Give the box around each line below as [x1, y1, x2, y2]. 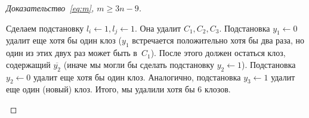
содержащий [6, 58, 51, 70]
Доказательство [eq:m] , [6, 2, 94, 14]
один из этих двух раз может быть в [6, 46, 137, 59]
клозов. [204, 83, 231, 95]
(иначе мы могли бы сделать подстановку [63, 58, 215, 70]
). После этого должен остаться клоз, [150, 46, 286, 59]
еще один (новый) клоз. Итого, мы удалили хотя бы [6, 83, 195, 95]
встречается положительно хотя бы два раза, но [132, 34, 305, 46]
